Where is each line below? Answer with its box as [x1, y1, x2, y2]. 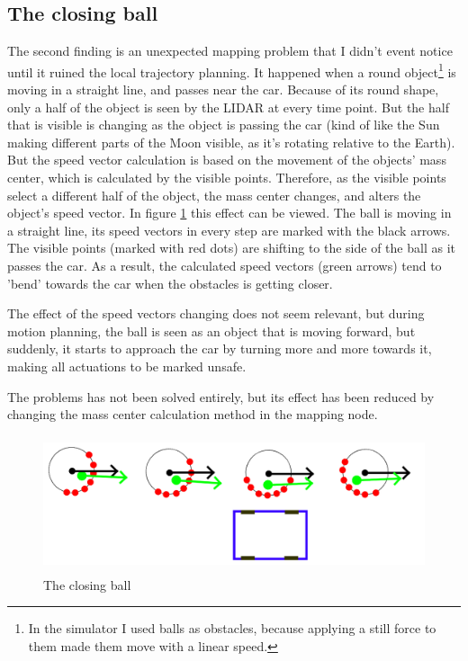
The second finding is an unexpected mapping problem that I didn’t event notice [7, 41, 453, 60]
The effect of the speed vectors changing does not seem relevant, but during [7, 304, 425, 323]
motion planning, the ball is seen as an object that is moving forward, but [7, 321, 416, 340]
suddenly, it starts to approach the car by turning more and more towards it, [7, 339, 432, 358]
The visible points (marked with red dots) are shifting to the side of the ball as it [7, 238, 455, 257]
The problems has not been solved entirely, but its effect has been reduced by [7, 387, 435, 406]
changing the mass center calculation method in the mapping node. [7, 405, 378, 424]
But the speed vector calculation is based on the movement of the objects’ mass [7, 150, 446, 169]
